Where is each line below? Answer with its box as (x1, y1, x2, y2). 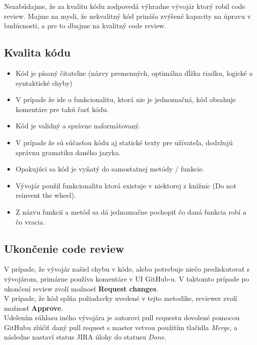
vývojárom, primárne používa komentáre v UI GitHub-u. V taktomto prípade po (4, 273, 249, 284)
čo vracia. (15, 216, 45, 227)
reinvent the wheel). (15, 190, 76, 200)
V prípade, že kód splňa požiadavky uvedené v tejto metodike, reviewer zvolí (4, 293, 237, 303)
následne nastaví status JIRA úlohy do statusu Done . (4, 332, 166, 342)
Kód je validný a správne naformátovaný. (15, 120, 140, 131)
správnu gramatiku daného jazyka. (15, 147, 121, 157)
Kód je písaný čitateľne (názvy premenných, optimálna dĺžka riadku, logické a (15, 67, 253, 78)
